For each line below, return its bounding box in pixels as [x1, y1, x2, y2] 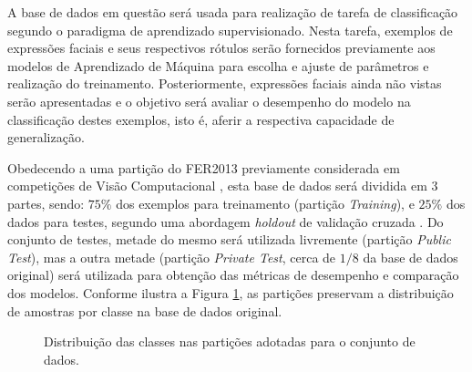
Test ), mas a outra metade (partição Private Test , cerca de [7, 247, 336, 266]
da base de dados [363, 247, 458, 266]
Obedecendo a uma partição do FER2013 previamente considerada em [7, 158, 400, 177]
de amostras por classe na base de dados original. [7, 301, 282, 320]
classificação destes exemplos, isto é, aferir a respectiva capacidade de [7, 109, 395, 129]
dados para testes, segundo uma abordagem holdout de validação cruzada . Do [7, 212, 444, 231]
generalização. [7, 128, 85, 147]
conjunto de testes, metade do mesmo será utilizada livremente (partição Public [7, 230, 451, 249]
